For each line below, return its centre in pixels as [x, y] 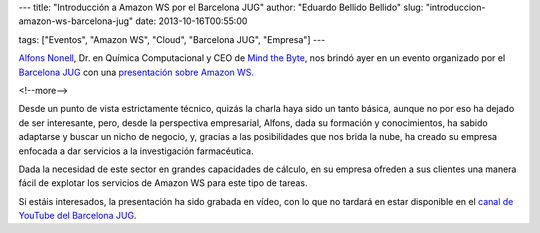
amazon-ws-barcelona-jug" [76, 21]
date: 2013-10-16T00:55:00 [191, 21]
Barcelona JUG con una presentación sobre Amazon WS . [136, 72]
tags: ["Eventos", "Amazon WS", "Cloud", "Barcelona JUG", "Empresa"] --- [172, 39]
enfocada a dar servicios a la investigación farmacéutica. [136, 151]
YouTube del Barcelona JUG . [77, 216]
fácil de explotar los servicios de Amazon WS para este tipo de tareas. [163, 183]
